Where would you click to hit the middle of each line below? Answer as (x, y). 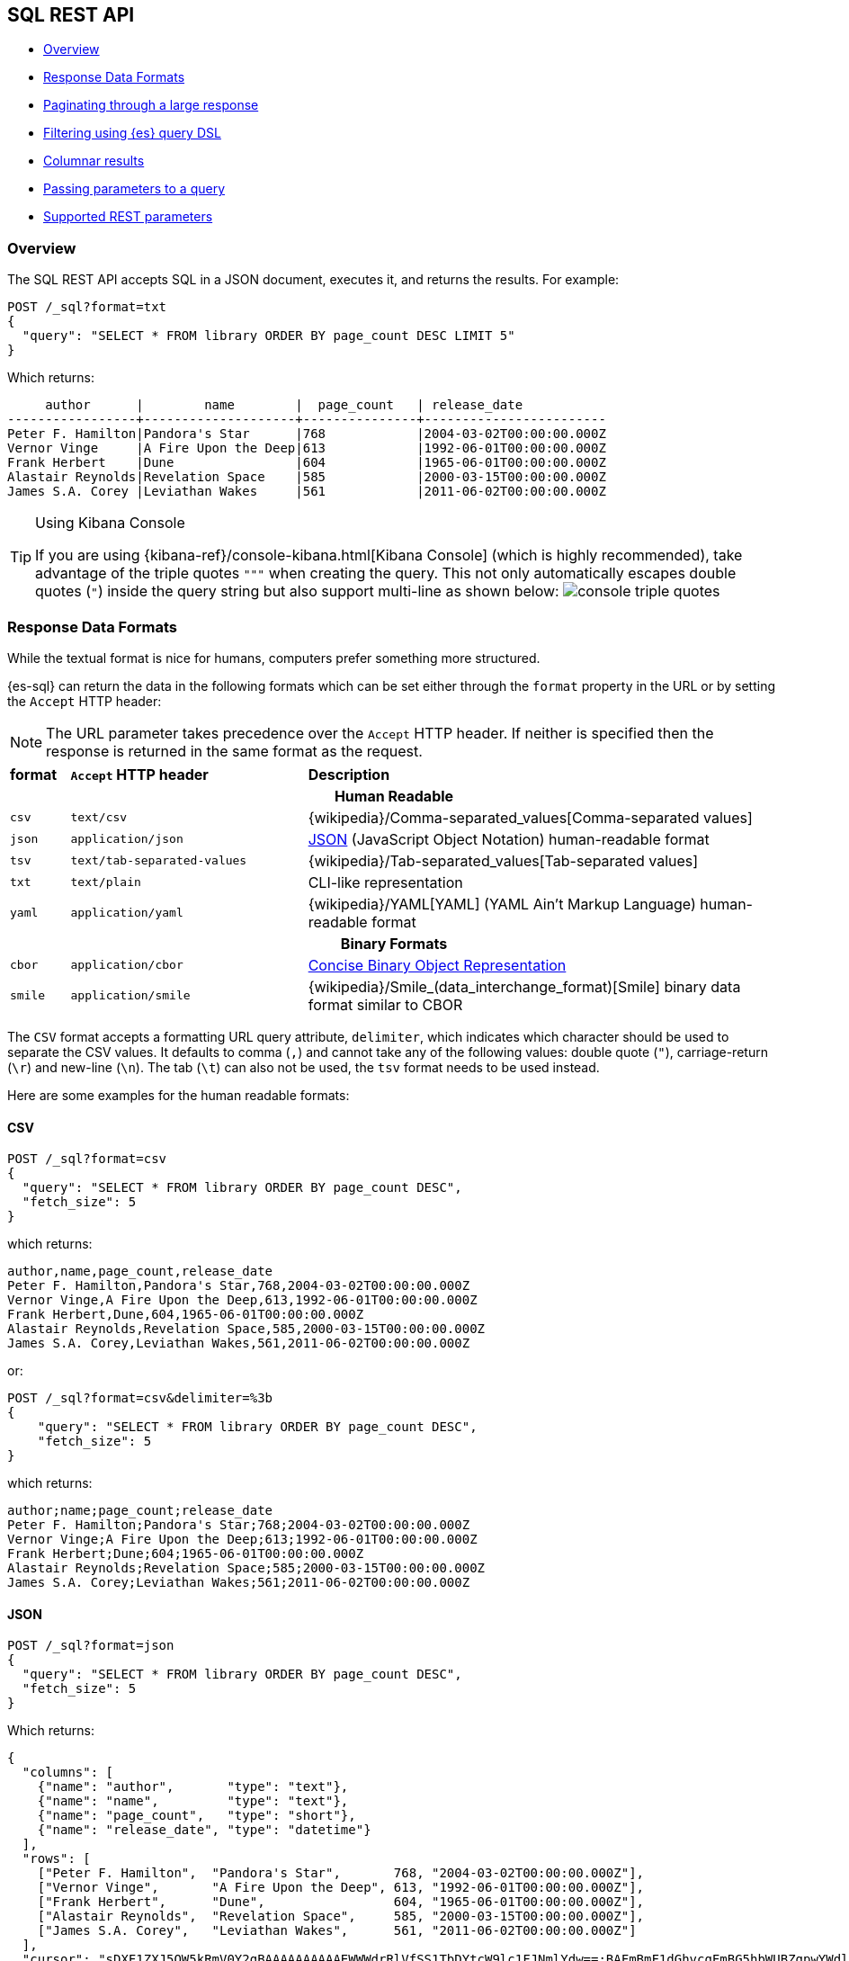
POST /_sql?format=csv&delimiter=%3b (140, 1398)
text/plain (106, 882)
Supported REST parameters (128, 217)
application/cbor (127, 965)
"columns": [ (68, 1773)
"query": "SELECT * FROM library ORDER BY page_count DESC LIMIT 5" (268, 336)
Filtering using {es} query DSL (132, 133)
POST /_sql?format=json (91, 1646)
